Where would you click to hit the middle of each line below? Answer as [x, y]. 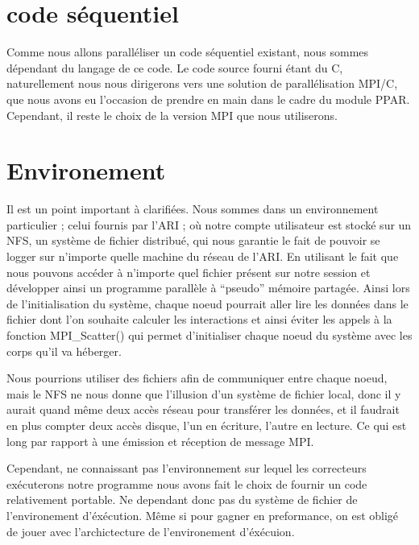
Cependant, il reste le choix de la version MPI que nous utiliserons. [172, 115]
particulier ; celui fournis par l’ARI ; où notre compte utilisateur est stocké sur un [209, 224]
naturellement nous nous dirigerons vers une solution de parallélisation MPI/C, [202, 83]
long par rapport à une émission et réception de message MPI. [160, 441]
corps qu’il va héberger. [64, 351]
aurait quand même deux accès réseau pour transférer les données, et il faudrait [203, 409]
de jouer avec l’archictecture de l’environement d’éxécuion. [151, 531]
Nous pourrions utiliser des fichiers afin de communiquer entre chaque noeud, [197, 378]
